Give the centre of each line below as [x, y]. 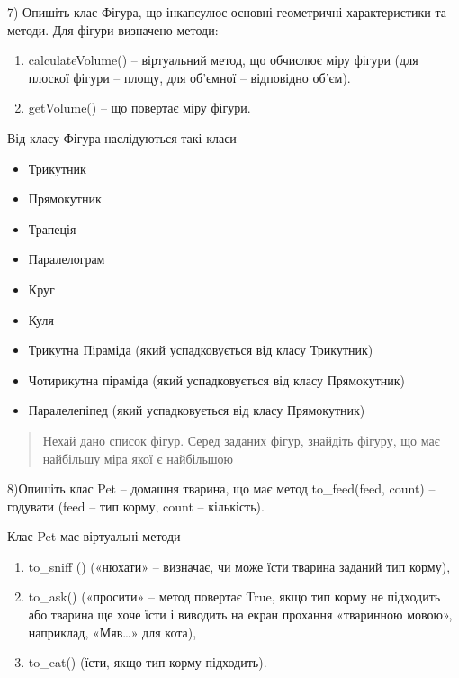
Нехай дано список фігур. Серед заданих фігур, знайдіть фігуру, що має [241, 440]
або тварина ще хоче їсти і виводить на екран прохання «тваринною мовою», [240, 615]
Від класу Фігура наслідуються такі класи [122, 137]
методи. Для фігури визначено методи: [113, 29]
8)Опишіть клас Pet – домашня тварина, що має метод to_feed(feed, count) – [221, 488]
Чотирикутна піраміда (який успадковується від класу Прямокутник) [217, 380]
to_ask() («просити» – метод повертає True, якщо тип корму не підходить [234, 597]
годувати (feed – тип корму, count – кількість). [136, 506]
